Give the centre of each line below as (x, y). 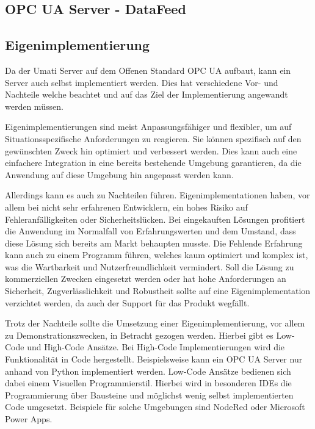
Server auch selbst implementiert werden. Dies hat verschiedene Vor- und (142, 82)
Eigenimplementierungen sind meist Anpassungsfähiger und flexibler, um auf (148, 127)
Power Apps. (29, 419)
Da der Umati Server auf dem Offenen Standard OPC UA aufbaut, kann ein (148, 70)
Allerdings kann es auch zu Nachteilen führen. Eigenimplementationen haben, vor (157, 195)
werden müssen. (34, 106)
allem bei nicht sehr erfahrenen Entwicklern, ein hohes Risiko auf (126, 207)
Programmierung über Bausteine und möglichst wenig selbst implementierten (149, 395)
